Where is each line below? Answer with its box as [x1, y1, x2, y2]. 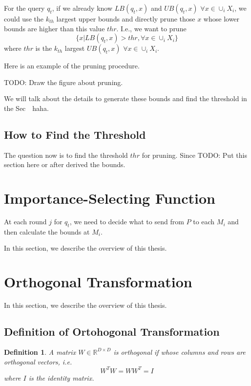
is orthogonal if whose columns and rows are [113, 346, 246, 357]
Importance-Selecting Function [4, 188, 215, 208]
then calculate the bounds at [4, 226, 90, 236]
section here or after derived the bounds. [4, 159, 125, 170]
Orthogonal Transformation [4, 272, 192, 292]
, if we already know [52, 3, 113, 13]
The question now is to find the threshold [4, 150, 128, 160]
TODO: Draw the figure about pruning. [4, 77, 123, 87]
